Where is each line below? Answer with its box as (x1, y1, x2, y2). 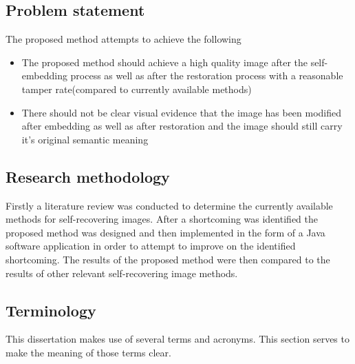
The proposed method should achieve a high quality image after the (21, 54, 308, 69)
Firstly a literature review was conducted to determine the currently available (6, 198, 333, 212)
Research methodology (6, 165, 170, 187)
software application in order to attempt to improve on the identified (6, 239, 296, 253)
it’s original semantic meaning (21, 132, 149, 146)
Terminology (6, 299, 96, 321)
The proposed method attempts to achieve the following (6, 32, 241, 46)
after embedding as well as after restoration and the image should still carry (21, 119, 343, 133)
